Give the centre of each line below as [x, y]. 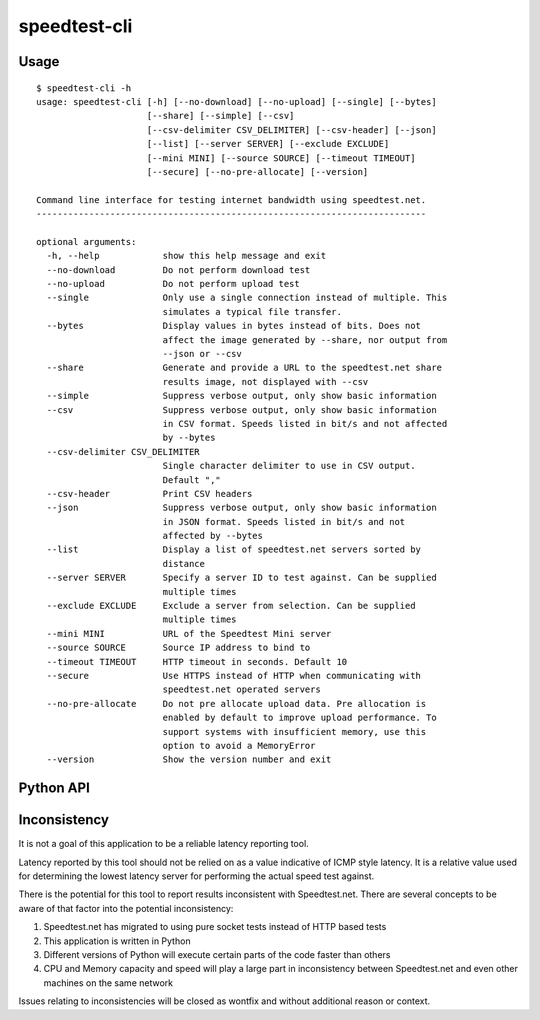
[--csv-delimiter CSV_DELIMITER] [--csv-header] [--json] [291, 129]
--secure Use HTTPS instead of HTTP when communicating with [234, 675]
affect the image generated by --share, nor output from [305, 339]
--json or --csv [202, 353]
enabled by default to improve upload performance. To [299, 718]
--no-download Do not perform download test [178, 269]
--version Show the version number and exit [189, 759]
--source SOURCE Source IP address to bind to [178, 648]
